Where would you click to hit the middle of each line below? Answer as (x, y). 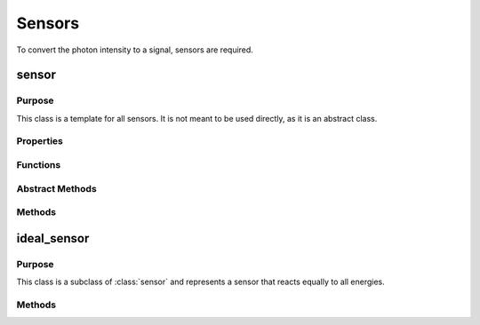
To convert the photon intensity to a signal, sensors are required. (135, 50)
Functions (39, 165)
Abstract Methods (56, 188)
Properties (40, 141)
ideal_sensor (53, 238)
